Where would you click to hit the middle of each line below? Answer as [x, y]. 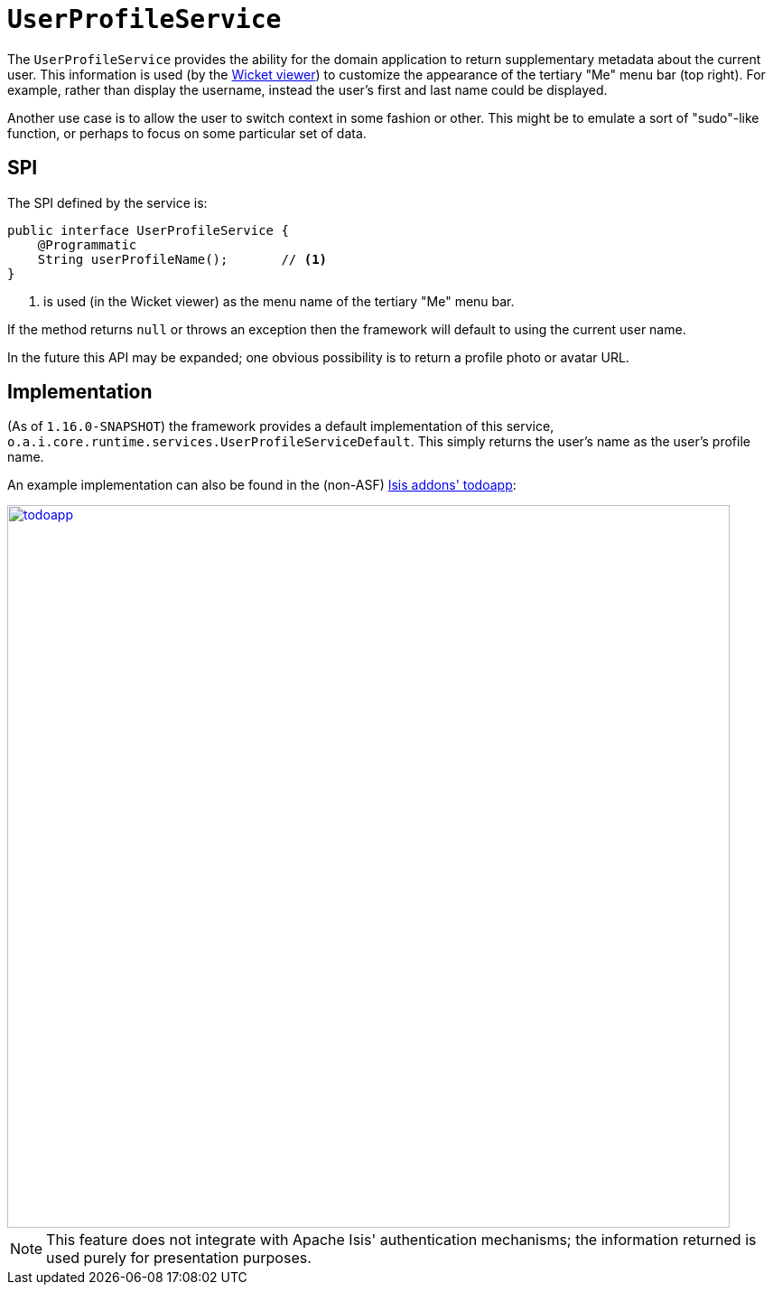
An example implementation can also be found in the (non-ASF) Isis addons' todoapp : [262, 485]
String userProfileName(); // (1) [182, 259]
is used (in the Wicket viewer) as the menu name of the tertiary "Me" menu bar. [279, 301]
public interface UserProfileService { [148, 230]
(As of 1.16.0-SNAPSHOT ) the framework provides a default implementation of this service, [281, 426]
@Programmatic [87, 244]
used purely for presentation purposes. [179, 1258]
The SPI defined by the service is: [107, 202]
